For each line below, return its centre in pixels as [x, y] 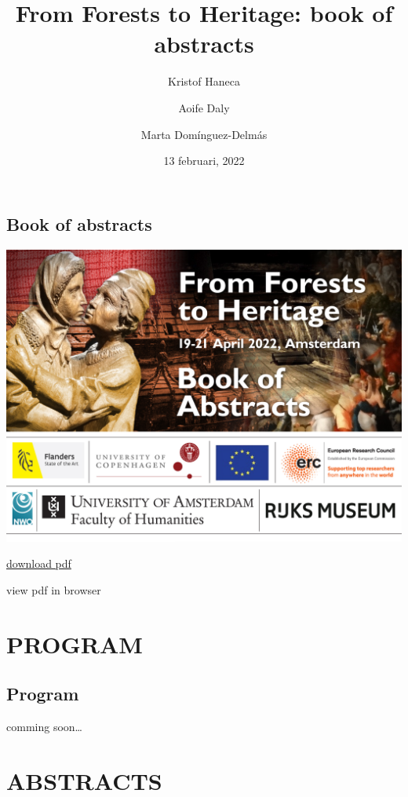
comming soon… [44, 726]
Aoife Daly [204, 107]
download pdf [39, 563]
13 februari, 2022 [204, 161]
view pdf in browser [54, 589]
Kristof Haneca [204, 81]
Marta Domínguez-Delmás [204, 134]
